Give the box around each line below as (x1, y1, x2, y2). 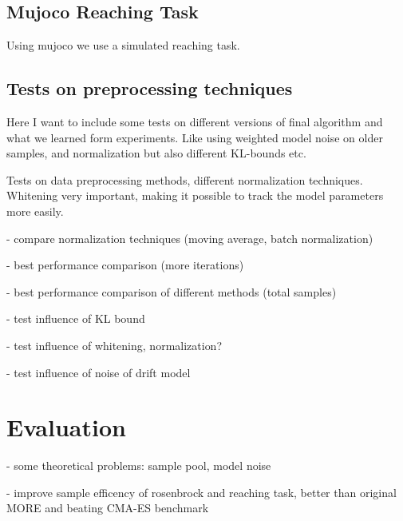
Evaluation (6, 411, 126, 443)
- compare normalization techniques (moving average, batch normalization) (6, 229, 373, 246)
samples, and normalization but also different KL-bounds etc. (6, 145, 306, 161)
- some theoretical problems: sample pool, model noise (6, 457, 271, 474)
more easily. (6, 202, 64, 219)
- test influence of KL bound (6, 310, 145, 327)
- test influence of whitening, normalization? (6, 336, 223, 353)
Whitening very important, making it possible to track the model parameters (6, 187, 384, 204)
